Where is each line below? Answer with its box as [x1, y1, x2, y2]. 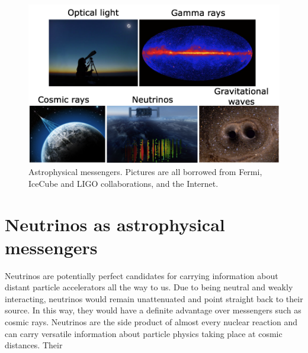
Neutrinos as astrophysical [5, 212, 225, 236]
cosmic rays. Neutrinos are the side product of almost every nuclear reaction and [5, 316, 298, 328]
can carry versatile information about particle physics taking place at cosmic [5, 327, 283, 339]
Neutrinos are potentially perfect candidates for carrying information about [5, 269, 278, 281]
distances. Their [5, 339, 63, 351]
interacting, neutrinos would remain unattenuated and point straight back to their [5, 292, 303, 305]
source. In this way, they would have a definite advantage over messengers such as [5, 304, 301, 316]
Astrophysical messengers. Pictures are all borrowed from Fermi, [28, 166, 262, 178]
